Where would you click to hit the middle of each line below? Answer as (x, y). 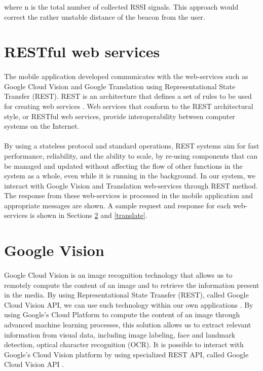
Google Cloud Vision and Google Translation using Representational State (120, 86)
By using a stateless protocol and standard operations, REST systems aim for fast (132, 146)
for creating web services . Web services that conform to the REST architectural (129, 106)
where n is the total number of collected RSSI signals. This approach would (121, 7)
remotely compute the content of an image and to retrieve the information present (132, 285)
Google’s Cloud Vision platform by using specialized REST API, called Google (126, 354)
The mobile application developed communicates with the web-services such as (126, 76)
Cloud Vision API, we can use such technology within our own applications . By (129, 304)
